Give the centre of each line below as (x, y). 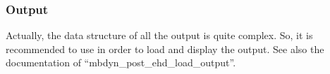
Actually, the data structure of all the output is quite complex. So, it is (159, 35)
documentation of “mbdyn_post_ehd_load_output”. (121, 62)
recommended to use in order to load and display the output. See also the (165, 49)
